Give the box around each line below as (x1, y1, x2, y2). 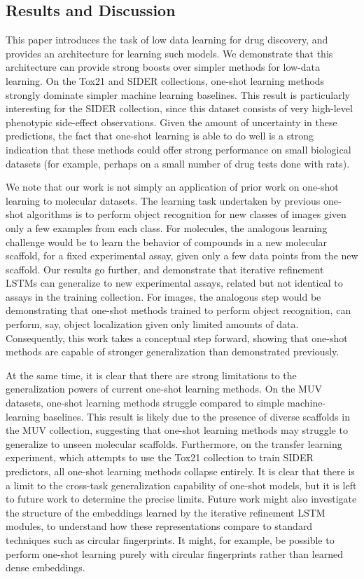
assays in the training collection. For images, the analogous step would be (6, 289, 321, 304)
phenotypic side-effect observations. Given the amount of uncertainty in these (6, 114, 337, 129)
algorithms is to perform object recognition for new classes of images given (27, 207, 346, 222)
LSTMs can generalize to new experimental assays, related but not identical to (6, 275, 343, 290)
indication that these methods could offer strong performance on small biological (6, 142, 351, 156)
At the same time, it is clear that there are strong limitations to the (6, 367, 297, 382)
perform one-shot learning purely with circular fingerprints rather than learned (6, 546, 344, 561)
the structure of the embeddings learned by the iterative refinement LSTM (6, 505, 325, 519)
